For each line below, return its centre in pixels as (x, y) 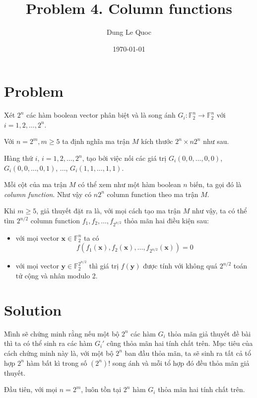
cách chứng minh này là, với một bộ (59, 353)
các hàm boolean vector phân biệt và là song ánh (101, 115)
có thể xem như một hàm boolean (129, 184)
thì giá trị (104, 266)
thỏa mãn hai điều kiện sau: (167, 220)
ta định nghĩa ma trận (96, 141)
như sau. (216, 141)
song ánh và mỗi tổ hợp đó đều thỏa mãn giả (181, 363)
